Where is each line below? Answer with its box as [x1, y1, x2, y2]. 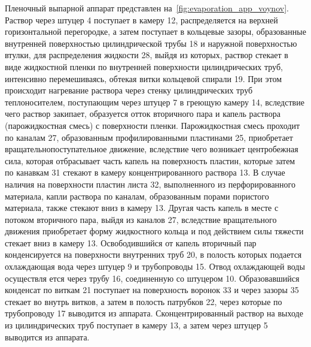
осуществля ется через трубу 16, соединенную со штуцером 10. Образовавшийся [5, 271, 300, 284]
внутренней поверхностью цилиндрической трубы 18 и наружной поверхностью [5, 37, 297, 49]
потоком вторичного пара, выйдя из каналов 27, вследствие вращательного [5, 213, 277, 225]
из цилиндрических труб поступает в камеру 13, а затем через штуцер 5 [5, 319, 268, 331]
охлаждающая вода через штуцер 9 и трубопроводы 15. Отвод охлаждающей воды [5, 260, 305, 273]
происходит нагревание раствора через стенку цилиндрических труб [5, 84, 253, 96]
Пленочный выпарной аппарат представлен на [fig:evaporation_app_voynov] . [5, 2, 289, 14]
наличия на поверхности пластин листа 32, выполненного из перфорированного [5, 177, 295, 190]
